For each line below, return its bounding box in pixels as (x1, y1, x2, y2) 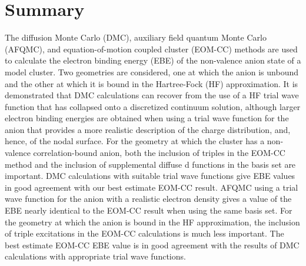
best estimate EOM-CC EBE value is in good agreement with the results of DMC (5, 238, 300, 251)
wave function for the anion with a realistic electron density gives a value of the (5, 192, 292, 205)
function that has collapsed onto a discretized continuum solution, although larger (5, 100, 301, 112)
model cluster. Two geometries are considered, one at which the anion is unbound (5, 65, 298, 78)
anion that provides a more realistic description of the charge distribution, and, (5, 123, 291, 135)
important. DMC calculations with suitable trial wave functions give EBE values (5, 169, 295, 182)
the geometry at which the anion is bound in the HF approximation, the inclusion (5, 215, 300, 228)
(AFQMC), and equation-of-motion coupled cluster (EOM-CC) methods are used (5, 42, 298, 55)
